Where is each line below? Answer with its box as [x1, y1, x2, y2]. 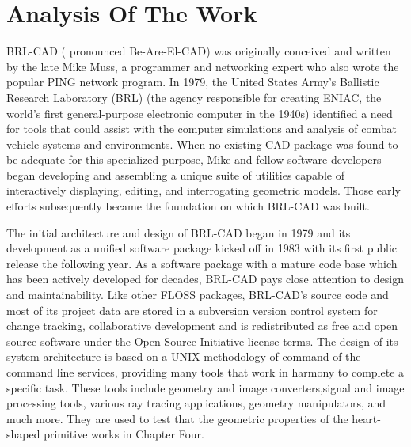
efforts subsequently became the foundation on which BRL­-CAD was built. [6, 198, 370, 214]
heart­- [352, 410, 381, 426]
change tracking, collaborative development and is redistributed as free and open [6, 317, 398, 334]
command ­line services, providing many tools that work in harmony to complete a [6, 364, 405, 380]
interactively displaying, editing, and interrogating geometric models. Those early [6, 182, 401, 199]
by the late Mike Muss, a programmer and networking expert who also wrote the [6, 58, 399, 74]
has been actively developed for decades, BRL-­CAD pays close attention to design [6, 271, 405, 287]
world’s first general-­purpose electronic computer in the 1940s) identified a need [6, 104, 393, 121]
